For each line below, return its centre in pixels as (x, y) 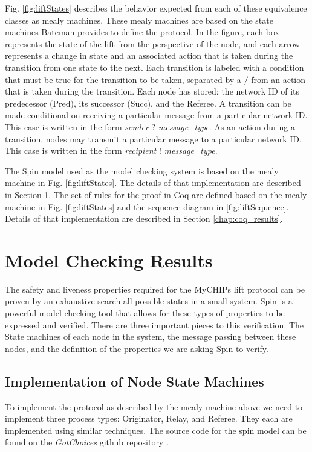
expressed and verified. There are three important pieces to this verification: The (154, 324)
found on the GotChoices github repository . (87, 442)
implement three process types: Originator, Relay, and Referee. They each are (149, 418)
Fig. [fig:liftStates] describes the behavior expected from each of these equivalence (156, 8)
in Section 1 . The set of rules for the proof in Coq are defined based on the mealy (156, 194)
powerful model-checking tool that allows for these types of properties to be (145, 313)
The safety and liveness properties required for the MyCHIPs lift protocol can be (155, 289)
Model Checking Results (109, 260)
